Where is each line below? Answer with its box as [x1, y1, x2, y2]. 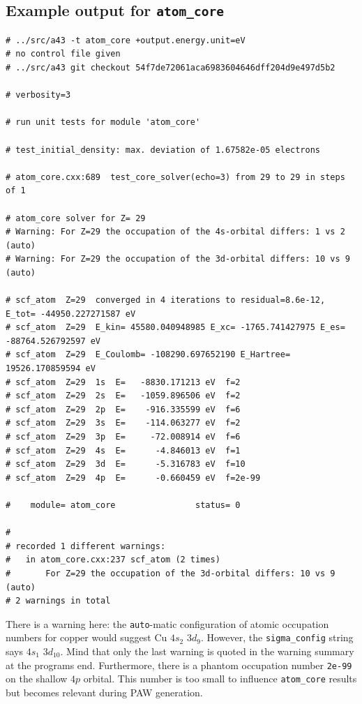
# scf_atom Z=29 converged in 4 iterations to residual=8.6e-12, [6, 295, 326, 306]
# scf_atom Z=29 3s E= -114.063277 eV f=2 [6, 418, 241, 428]
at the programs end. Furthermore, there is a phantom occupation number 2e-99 [6, 657, 352, 672]
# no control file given [6, 49, 121, 59]
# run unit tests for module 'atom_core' [6, 117, 201, 128]
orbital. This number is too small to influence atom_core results [83, 671, 357, 686]
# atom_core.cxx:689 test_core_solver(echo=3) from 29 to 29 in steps [6, 172, 345, 182]
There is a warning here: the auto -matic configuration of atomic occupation [6, 616, 329, 631]
